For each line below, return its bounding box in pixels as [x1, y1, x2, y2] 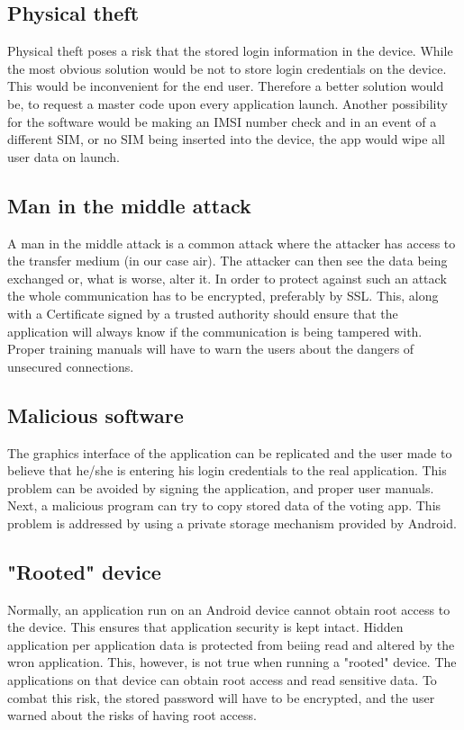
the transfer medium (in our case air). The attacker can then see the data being [7, 251, 448, 270]
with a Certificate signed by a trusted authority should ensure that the [7, 303, 398, 322]
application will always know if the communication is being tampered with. [7, 321, 423, 340]
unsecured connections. [7, 356, 134, 375]
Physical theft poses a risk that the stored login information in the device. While [7, 41, 453, 60]
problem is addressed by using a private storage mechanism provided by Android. [7, 513, 457, 532]
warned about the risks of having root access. [7, 706, 257, 725]
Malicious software [7, 401, 184, 428]
